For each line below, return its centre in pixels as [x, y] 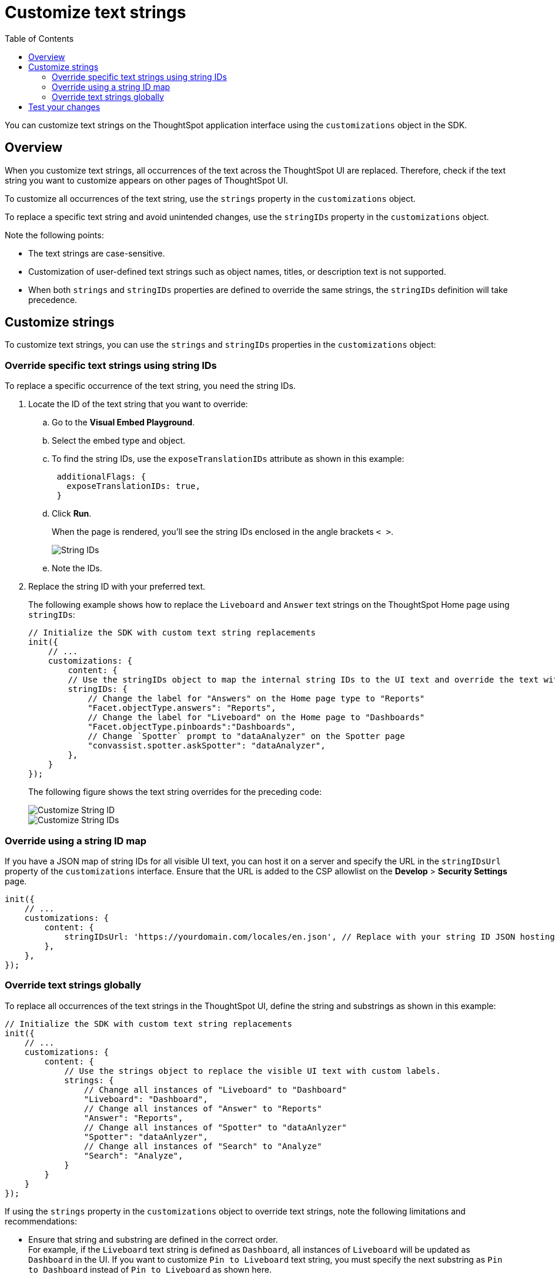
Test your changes [64, 106]
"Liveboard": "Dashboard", [146, 1099]
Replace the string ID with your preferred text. [117, 587]
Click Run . [72, 514]
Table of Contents [39, 38]
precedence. [53, 299]
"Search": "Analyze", [133, 1155]
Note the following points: [54, 235]
